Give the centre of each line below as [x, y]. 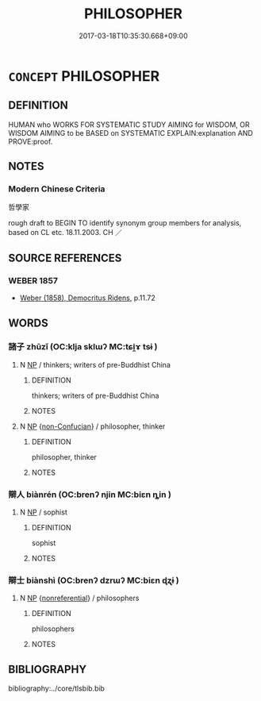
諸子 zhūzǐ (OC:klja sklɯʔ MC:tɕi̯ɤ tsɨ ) [83, 347]
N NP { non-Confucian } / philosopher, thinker [92, 426]
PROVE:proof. [31, 141]
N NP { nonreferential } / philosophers [79, 598]
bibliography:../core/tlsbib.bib [57, 688]
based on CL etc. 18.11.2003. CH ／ [65, 233]
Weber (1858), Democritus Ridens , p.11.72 [88, 298]
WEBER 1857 [33, 280]
